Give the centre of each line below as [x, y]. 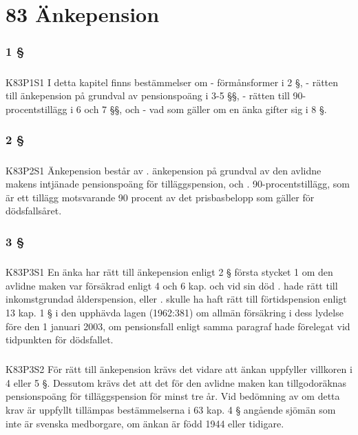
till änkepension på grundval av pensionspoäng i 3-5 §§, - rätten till [148, 95]
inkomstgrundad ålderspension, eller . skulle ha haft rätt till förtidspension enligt [176, 299]
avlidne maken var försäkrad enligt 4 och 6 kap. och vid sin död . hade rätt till [172, 285]
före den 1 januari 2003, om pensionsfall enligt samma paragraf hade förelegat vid [178, 326]
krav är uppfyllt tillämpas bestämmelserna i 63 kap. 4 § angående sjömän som [171, 409]
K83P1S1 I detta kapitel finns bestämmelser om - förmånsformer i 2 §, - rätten [172, 82]
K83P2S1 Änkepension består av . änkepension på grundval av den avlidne [164, 170]
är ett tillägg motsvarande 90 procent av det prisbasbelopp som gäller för [160, 197]
